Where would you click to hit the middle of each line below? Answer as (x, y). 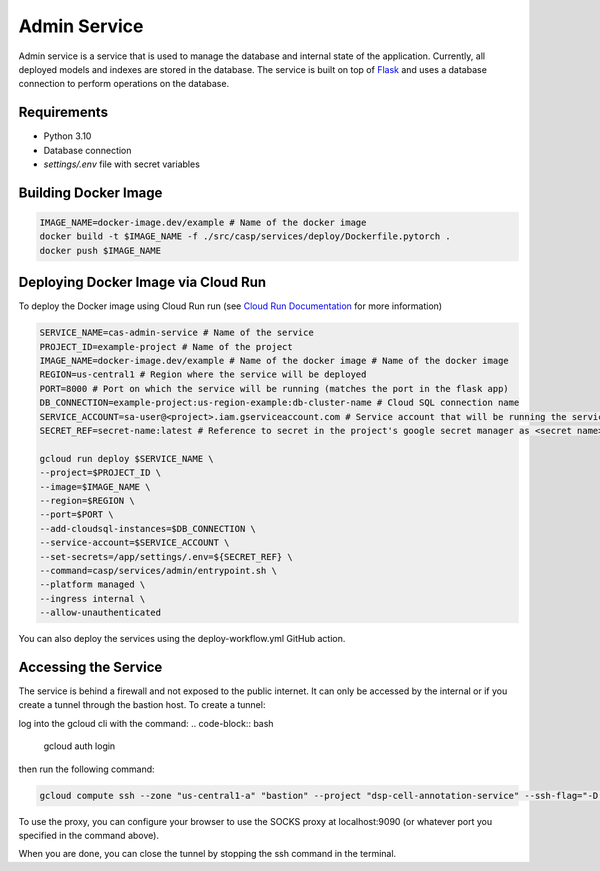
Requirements (63, 112)
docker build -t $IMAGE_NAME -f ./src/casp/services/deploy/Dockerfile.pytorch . (245, 236)
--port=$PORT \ (76, 514)
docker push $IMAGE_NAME (100, 250)
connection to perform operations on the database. (124, 84)
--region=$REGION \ (87, 500)
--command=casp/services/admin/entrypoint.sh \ (158, 570)
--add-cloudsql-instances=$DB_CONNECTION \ (148, 528)
